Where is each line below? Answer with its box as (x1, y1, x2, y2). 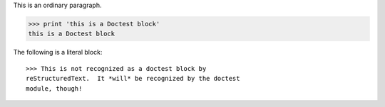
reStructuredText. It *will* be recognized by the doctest (26, 74, 240, 83)
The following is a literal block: (13, 48, 103, 57)
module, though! (26, 84, 83, 92)
